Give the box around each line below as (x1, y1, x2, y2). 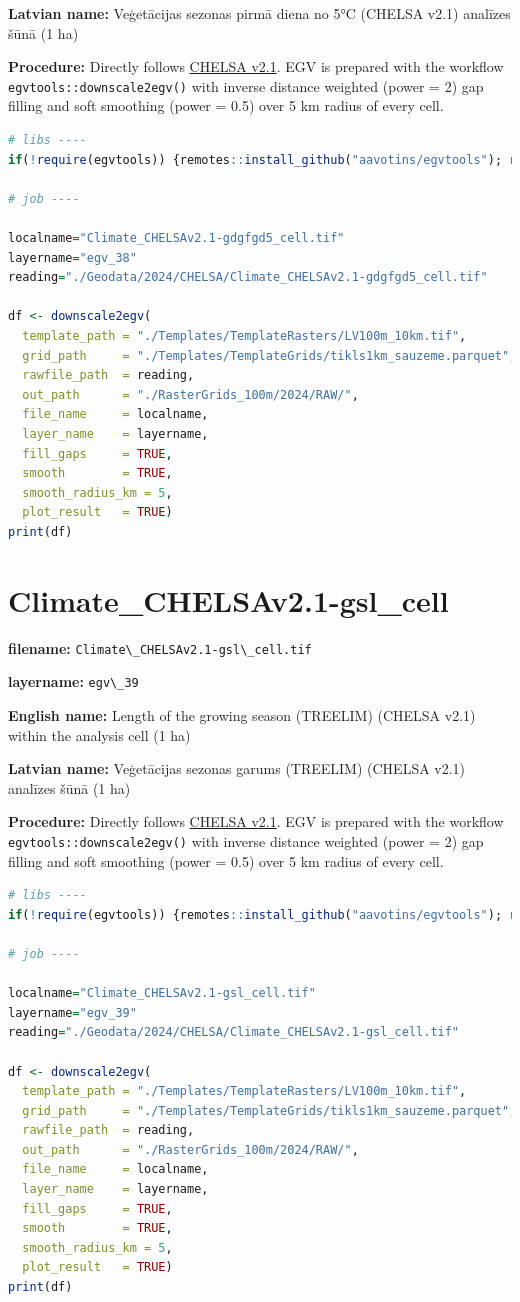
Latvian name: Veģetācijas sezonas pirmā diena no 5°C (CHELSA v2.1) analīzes (8, 3, 511, 23)
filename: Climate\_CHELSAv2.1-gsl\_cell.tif (8, 637, 312, 658)
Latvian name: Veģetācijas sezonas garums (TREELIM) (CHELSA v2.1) (8, 758, 466, 779)
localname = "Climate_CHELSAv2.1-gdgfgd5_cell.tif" (8, 231, 345, 245)
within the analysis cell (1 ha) (8, 724, 191, 745)
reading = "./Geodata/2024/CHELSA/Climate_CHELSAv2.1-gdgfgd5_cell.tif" (8, 270, 488, 285)
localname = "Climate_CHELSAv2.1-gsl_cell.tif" (8, 986, 316, 1001)
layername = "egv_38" (8, 250, 137, 265)
